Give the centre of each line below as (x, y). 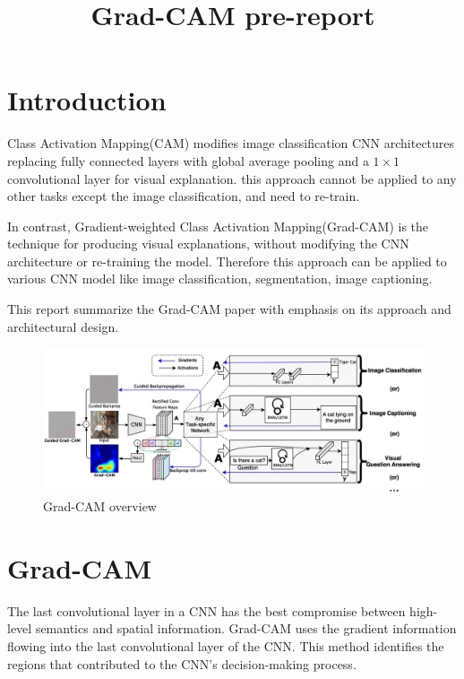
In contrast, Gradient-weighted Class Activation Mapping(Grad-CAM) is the (218, 226)
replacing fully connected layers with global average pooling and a (188, 160)
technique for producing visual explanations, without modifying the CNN (208, 244)
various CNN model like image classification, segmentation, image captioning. (220, 279)
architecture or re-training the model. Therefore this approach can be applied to (227, 261)
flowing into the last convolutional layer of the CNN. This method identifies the (226, 646)
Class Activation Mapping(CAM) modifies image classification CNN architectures (231, 143)
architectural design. (63, 326)
